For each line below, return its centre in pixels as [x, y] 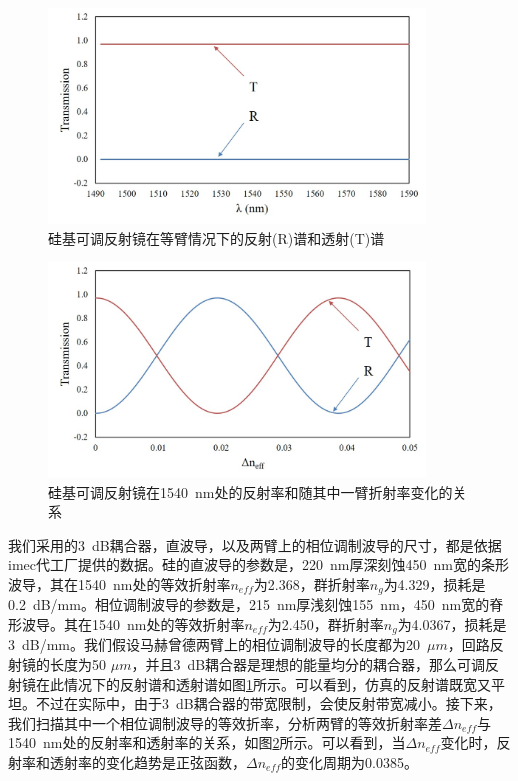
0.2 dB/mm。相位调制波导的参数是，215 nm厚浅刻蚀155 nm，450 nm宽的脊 [256, 604]
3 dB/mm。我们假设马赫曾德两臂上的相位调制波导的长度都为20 [214, 644]
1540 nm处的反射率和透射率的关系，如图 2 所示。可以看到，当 [207, 742]
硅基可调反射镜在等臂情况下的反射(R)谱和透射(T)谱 [216, 237]
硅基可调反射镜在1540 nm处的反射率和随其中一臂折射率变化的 [250, 491]
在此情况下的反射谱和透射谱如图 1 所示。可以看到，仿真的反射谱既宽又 [263, 683]
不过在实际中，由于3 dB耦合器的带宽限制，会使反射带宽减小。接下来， [268, 703]
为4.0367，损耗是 [452, 624]
